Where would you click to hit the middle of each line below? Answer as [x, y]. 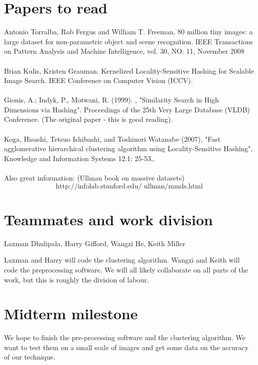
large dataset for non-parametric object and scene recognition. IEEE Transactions [129, 41]
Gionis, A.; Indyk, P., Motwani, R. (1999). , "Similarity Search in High [112, 100]
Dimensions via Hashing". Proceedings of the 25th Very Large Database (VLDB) [127, 109]
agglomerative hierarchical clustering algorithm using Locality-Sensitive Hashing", [129, 148]
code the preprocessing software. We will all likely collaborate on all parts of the [126, 269]
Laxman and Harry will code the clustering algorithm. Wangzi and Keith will [122, 260]
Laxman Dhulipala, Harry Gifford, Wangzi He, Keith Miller [95, 243]
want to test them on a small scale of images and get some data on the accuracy [126, 347]
